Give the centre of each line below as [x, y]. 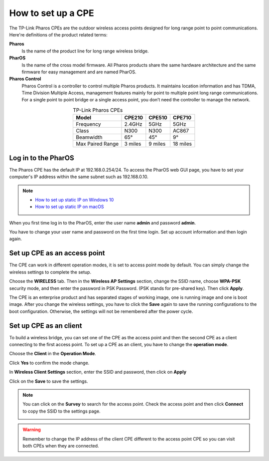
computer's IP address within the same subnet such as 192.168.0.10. [79, 177]
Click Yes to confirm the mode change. [49, 363]
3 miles [133, 144]
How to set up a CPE [52, 13]
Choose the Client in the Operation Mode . [53, 354]
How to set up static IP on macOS [69, 207]
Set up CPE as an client [46, 326]
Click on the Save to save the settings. [49, 381]
